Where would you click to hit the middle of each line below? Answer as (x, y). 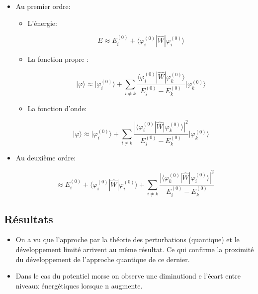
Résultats (29, 219)
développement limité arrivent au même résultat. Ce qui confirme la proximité (135, 249)
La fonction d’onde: (57, 108)
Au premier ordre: (43, 6)
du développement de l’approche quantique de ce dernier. (103, 259)
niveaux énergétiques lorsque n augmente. (79, 285)
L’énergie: (42, 23)
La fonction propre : (58, 59)
